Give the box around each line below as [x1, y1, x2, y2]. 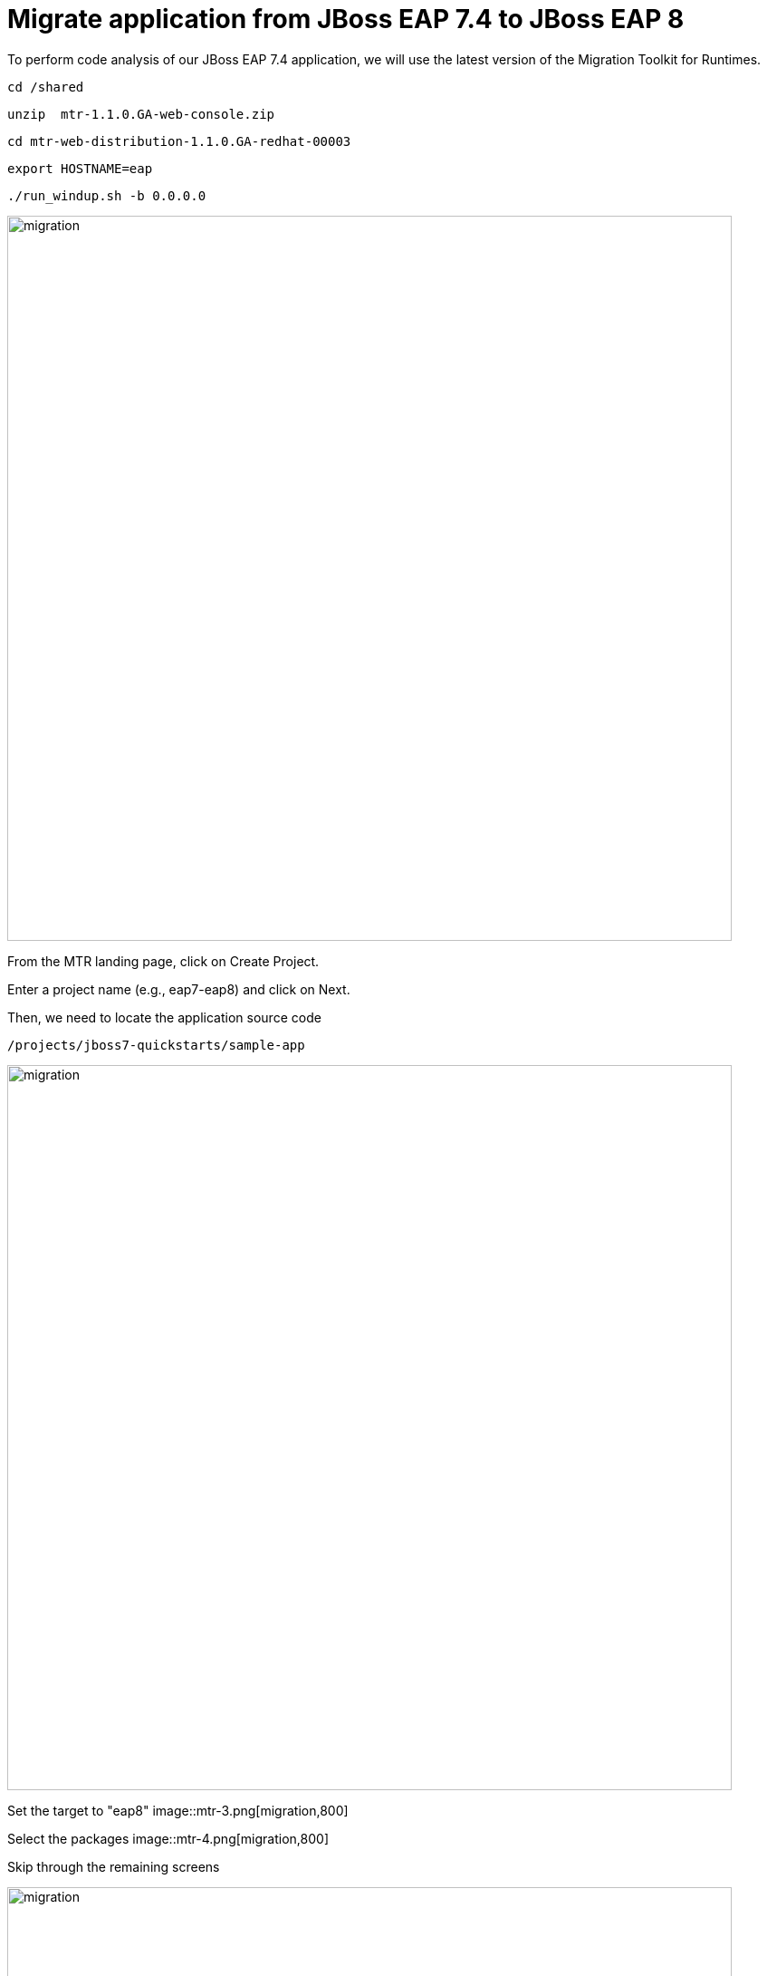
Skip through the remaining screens [7, 1858, 220, 1874]
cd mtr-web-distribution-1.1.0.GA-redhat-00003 [7, 133, 351, 149]
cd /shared [7, 79, 84, 94]
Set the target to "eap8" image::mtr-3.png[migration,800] [7, 1802, 349, 1818]
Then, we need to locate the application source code [7, 1009, 321, 1025]
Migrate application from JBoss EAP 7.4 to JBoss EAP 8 [7, 4, 685, 34]
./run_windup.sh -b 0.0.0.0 [7, 188, 206, 203]
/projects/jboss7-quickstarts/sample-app [7, 1037, 305, 1052]
